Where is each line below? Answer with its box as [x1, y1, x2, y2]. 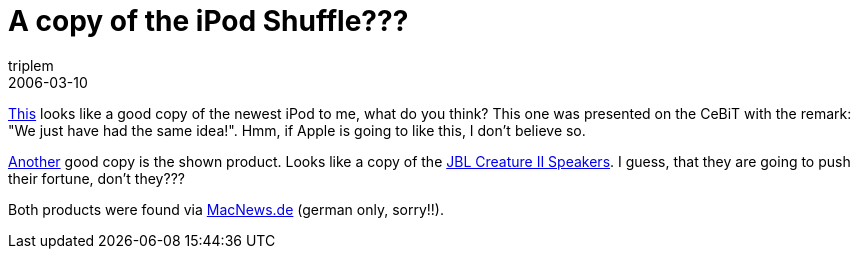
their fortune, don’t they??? [8, 169, 185, 187]
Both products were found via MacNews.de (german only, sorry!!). [8, 200, 444, 218]
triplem [8, 56, 54, 74]
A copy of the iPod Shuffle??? [8, 4, 409, 38]
